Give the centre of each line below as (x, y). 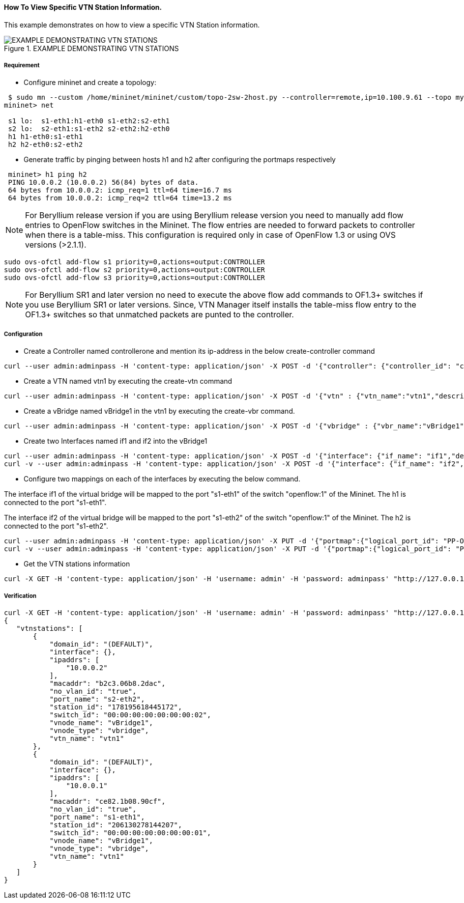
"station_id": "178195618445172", (116, 707)
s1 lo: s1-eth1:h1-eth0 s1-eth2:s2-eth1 (89, 121)
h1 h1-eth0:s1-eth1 (45, 137)
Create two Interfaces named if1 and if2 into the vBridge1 (116, 441)
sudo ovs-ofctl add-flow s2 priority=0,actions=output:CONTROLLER (135, 270)
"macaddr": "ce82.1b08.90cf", (107, 801)
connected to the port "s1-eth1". (55, 503)
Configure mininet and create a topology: (90, 83)
